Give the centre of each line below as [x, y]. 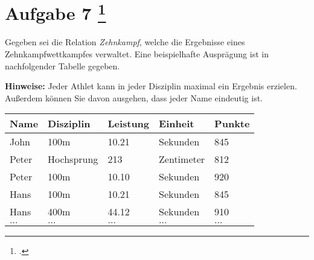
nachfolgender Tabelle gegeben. [62, 65]
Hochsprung [73, 159]
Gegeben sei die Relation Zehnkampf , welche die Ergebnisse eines [125, 42]
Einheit [177, 124]
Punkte [232, 124]
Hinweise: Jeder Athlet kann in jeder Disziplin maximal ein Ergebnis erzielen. [151, 86]
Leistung [129, 124]
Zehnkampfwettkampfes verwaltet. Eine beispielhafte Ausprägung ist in [137, 54]
